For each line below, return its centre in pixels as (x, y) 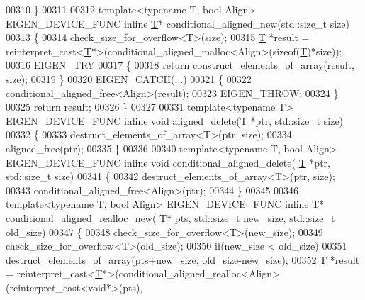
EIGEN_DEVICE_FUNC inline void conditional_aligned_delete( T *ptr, (168, 162)
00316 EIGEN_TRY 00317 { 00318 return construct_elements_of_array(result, (180, 65)
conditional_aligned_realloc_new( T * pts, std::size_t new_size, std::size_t (170, 217)
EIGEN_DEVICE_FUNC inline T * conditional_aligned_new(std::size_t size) (178, 23)
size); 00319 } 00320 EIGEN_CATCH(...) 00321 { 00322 (129, 78)
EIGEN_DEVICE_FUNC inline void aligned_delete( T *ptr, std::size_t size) (175, 120)
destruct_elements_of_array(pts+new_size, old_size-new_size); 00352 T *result (183, 259)
